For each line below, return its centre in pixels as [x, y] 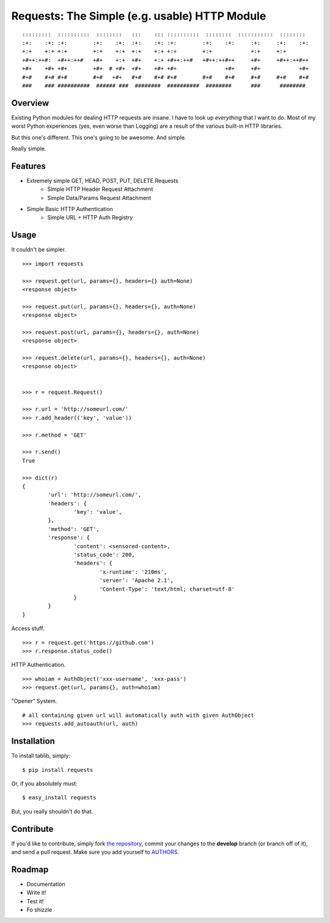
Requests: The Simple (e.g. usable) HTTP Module [139, 16]
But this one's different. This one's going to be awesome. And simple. [99, 137]
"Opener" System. [34, 701]
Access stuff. [28, 628]
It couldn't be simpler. [39, 250]
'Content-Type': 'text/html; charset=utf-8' [167, 589]
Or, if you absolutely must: [44, 784]
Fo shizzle [39, 910]
